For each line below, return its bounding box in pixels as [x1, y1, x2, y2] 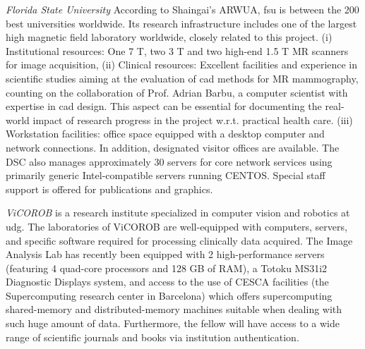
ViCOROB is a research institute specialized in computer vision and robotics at [6, 205, 350, 220]
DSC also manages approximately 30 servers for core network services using [6, 154, 333, 169]
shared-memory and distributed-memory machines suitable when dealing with [6, 302, 342, 317]
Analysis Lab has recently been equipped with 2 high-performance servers [6, 247, 325, 262]
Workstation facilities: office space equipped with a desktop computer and [6, 126, 325, 141]
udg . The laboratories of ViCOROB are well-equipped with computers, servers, [6, 219, 347, 233]
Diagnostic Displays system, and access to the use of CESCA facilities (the [6, 274, 329, 289]
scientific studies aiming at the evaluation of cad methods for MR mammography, [6, 71, 359, 85]
